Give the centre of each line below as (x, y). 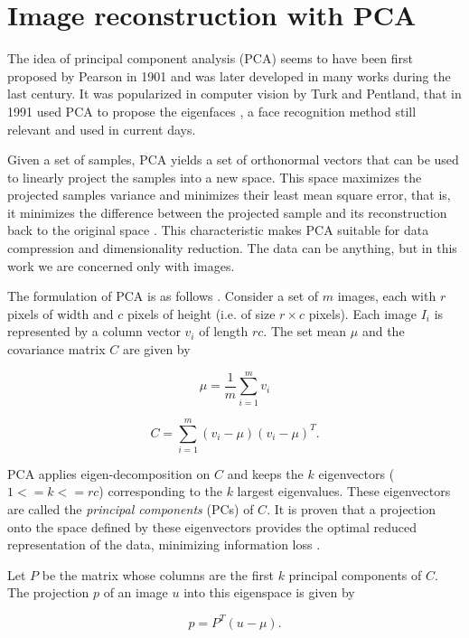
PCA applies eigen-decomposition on (109, 473)
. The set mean (305, 331)
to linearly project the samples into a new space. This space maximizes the (215, 177)
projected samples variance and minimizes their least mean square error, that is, (229, 195)
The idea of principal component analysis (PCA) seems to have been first (211, 58)
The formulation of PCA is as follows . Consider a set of (163, 296)
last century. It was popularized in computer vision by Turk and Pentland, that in (234, 94)
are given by (156, 349)
